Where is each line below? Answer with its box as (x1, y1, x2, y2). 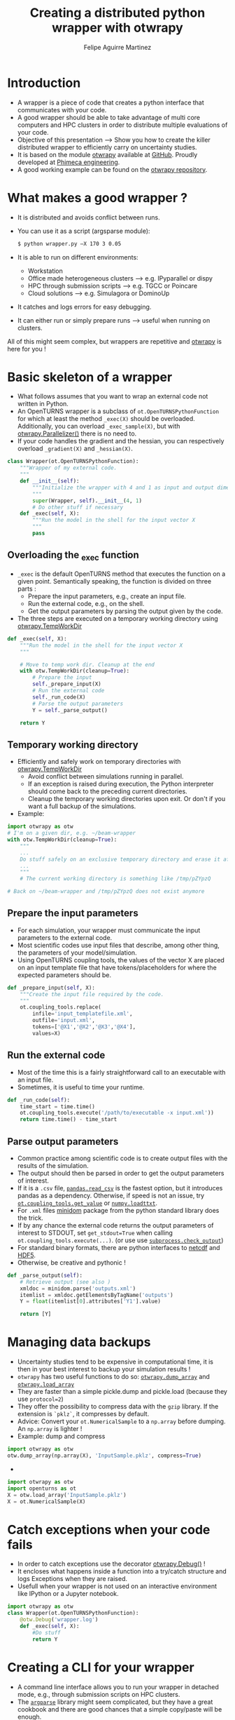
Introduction (7, 75, 81, 90)
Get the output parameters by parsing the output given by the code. (27, 607, 223, 615)
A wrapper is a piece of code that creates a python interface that (17, 98, 204, 107)
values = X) (32, 1030, 61, 1037)
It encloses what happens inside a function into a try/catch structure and (17, 1567, 227, 1575)
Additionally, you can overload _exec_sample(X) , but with (17, 422, 180, 431)
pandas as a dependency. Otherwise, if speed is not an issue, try (17, 1191, 205, 1200)
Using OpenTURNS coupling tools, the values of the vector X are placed (17, 955, 225, 964)
